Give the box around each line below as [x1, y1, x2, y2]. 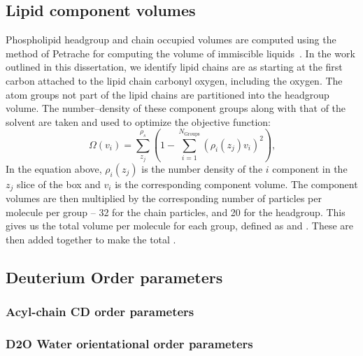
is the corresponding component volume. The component [115, 176, 358, 191]
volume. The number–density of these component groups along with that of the [6, 101, 346, 115]
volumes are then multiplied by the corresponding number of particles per [6, 191, 322, 206]
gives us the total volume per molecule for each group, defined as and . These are [6, 218, 354, 233]
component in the [272, 161, 348, 176]
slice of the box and [17, 176, 101, 191]
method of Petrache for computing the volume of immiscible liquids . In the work [6, 45, 355, 60]
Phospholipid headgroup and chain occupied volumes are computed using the [6, 32, 336, 47]
